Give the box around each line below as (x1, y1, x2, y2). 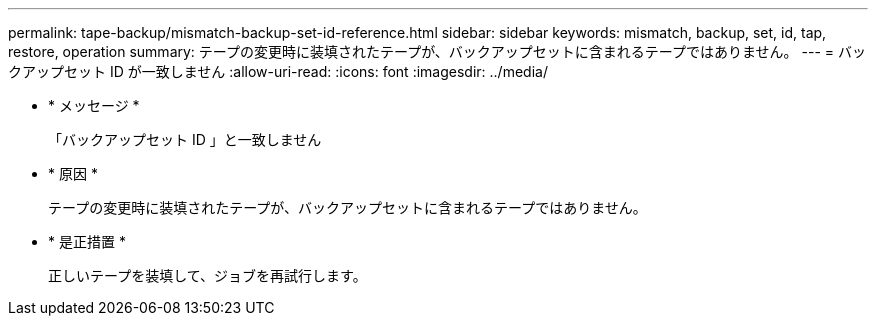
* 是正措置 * (48, 233, 126, 250)
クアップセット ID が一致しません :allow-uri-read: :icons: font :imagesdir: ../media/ (8, 63, 548, 80)
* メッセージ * (48, 97, 140, 114)
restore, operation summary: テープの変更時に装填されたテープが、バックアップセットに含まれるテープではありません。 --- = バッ (8, 43, 866, 60)
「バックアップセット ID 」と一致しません (48, 131, 322, 148)
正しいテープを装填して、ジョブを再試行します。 (48, 267, 367, 284)
